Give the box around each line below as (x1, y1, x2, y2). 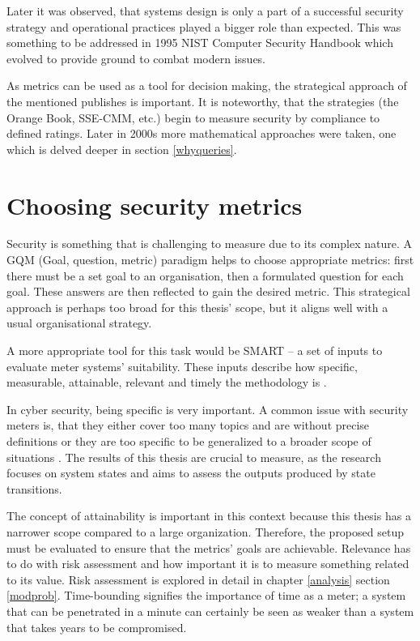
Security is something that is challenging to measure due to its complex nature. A (6, 235, 412, 252)
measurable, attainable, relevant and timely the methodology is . (6, 374, 327, 391)
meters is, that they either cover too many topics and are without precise (6, 417, 370, 434)
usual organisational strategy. (6, 314, 152, 331)
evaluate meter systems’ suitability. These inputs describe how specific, (6, 357, 358, 374)
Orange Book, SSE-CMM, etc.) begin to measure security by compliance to (6, 109, 380, 126)
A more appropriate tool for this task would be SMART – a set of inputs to (6, 342, 383, 359)
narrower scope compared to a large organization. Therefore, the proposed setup (6, 523, 404, 540)
